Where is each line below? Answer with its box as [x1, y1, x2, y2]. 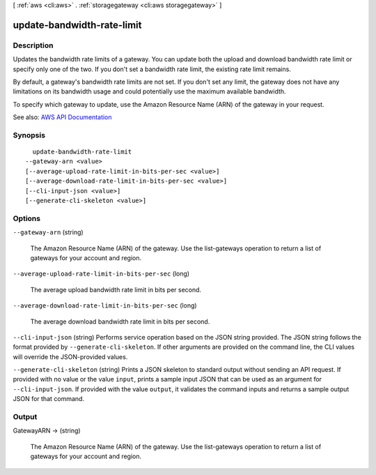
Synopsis [13, 130, 45, 140]
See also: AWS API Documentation [13, 113, 112, 121]
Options [13, 213, 41, 223]
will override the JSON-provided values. [13, 352, 128, 361]
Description [13, 40, 54, 50]
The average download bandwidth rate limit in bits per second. [30, 317, 210, 326]
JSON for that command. [13, 395, 85, 403]
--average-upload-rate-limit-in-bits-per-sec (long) [13, 269, 190, 278]
